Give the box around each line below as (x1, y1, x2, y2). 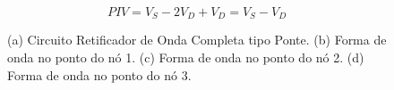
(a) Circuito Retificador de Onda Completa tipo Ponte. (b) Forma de (7, 30, 387, 49)
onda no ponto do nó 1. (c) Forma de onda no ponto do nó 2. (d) (7, 48, 364, 67)
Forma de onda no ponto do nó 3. (7, 65, 192, 84)
